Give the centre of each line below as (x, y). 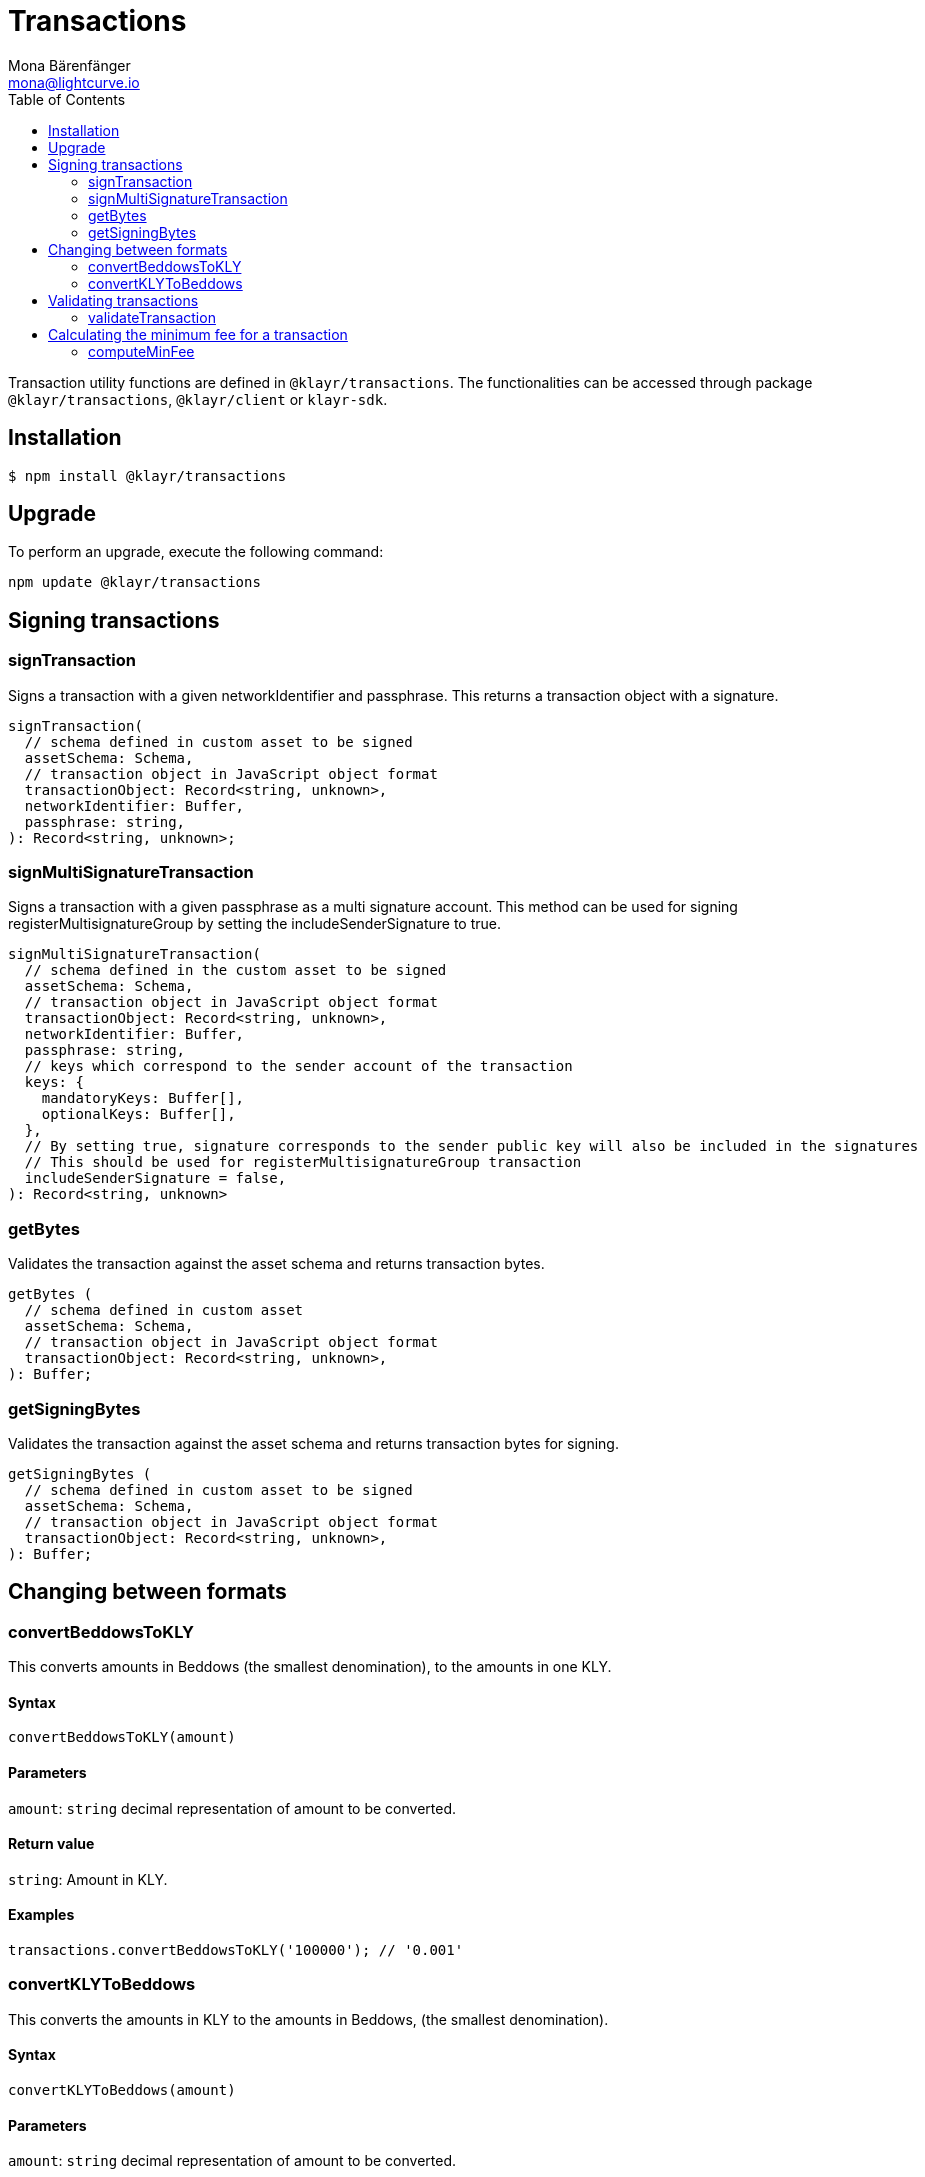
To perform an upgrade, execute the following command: (196, 552)
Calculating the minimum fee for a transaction (198, 334)
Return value (51, 1844)
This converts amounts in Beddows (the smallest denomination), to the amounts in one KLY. (310, 1667)
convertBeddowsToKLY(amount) (122, 1737)
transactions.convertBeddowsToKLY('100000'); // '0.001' (236, 1950)
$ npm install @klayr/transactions (147, 475)
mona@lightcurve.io (74, 82)
